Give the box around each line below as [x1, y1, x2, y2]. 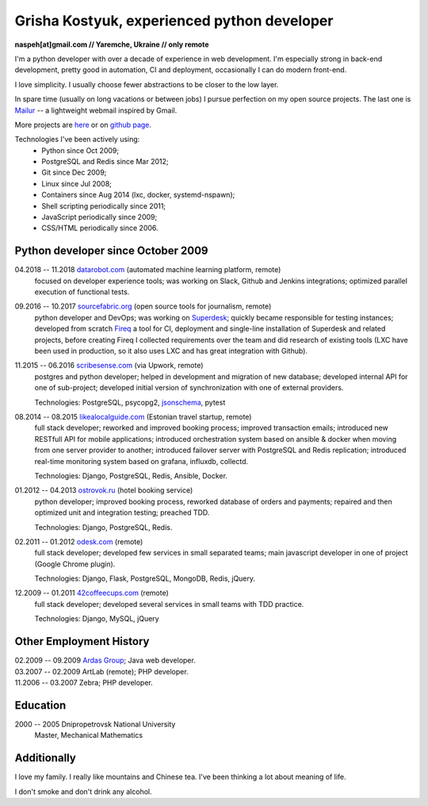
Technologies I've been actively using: [14, 135, 140, 144]
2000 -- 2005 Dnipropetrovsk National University [14, 719, 176, 729]
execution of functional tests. [34, 287, 130, 297]
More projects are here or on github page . [14, 120, 152, 129]
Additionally [14, 751, 77, 765]
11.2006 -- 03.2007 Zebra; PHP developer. [14, 677, 154, 687]
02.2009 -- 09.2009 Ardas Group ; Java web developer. [14, 655, 196, 666]
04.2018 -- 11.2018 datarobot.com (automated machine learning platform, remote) [14, 265, 281, 274]
